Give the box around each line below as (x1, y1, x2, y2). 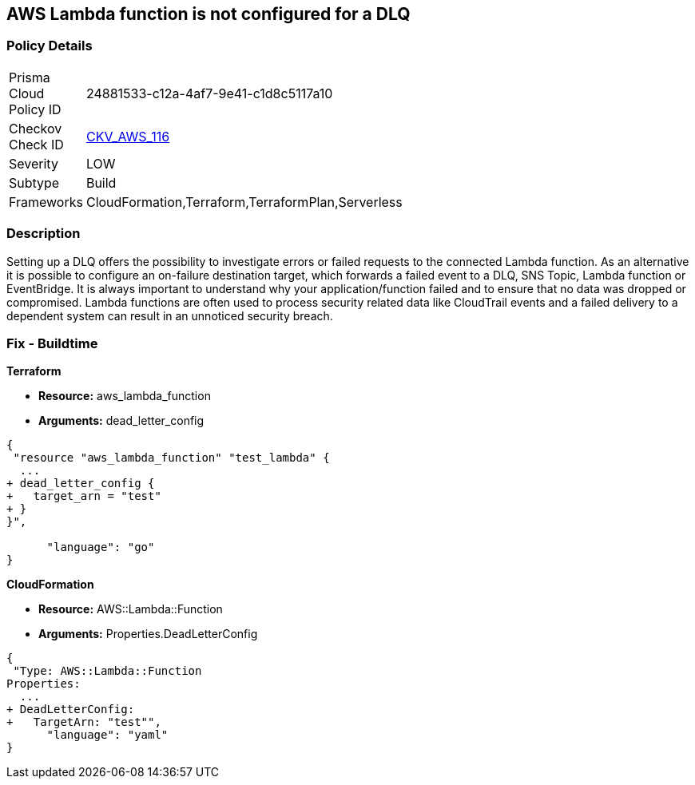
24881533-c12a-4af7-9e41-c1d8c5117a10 (85, 85, 333, 101)
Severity (9, 155, 58, 172)
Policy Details (6, 38, 93, 54)
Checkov (9, 120, 62, 137)
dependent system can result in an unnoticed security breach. (6, 308, 333, 323)
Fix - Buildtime (6, 335, 98, 351)
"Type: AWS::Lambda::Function (13, 664, 202, 678)
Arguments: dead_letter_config (38, 414, 205, 428)
